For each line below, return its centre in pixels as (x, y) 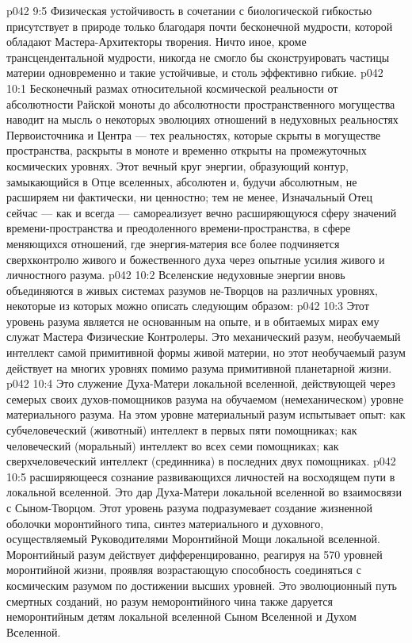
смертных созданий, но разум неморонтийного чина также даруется (170, 601)
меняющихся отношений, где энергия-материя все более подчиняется (173, 243)
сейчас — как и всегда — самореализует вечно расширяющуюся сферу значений (202, 212)
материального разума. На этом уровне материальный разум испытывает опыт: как (206, 414)
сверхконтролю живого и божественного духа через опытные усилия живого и (196, 259)
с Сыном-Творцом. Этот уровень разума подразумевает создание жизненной (190, 507)
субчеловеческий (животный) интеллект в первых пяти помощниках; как (182, 430)
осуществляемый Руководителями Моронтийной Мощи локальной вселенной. (193, 539)
